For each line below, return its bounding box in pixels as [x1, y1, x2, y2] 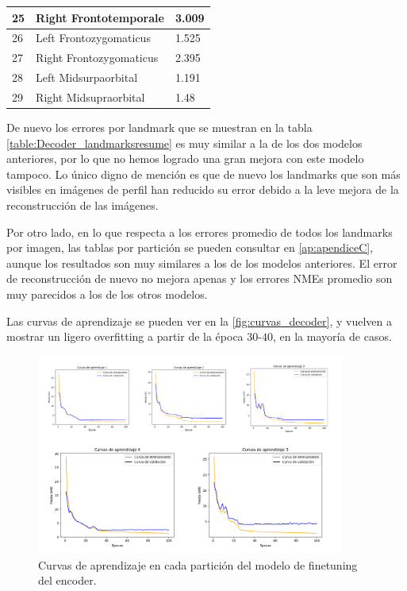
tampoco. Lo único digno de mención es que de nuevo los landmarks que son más [6, 165, 401, 182]
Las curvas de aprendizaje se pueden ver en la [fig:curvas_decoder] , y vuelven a [6, 312, 393, 329]
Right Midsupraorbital [36, 88, 145, 105]
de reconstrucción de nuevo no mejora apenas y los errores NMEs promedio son [6, 270, 393, 287]
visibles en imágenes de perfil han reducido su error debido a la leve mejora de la [6, 181, 399, 198]
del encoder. [38, 572, 97, 589]
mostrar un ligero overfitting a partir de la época [6, 328, 244, 345]
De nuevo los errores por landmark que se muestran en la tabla [6, 118, 313, 135]
